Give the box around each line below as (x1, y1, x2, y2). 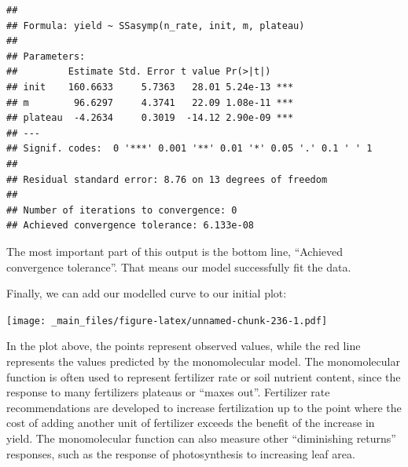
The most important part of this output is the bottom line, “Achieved (6, 243, 344, 259)
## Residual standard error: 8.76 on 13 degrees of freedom (6, 173, 328, 185)
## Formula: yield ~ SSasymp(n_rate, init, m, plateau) (6, 20, 305, 31)
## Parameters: (6, 50, 86, 62)
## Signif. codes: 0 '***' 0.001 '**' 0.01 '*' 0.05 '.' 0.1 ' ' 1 (6, 143, 373, 155)
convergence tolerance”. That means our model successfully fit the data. (6, 258, 351, 275)
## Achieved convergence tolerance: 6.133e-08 (6, 220, 254, 232)
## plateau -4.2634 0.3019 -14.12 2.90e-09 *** (6, 112, 294, 124)
